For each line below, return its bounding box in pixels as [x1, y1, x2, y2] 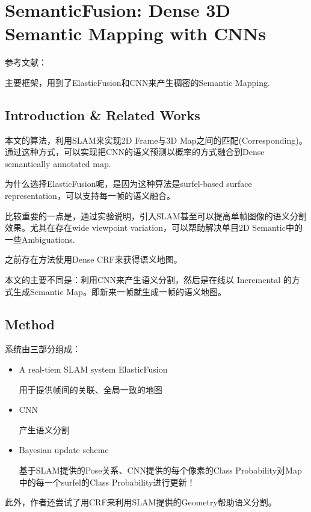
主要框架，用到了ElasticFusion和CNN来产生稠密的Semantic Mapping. [5, 76, 270, 88]
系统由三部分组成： [5, 343, 81, 355]
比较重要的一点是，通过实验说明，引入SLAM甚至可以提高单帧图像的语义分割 [5, 209, 307, 222]
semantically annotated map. [5, 157, 111, 169]
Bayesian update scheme [19, 443, 109, 456]
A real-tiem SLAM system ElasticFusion [19, 363, 168, 376]
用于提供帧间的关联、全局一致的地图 [19, 383, 162, 395]
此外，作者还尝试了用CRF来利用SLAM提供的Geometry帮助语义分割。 [5, 496, 277, 508]
